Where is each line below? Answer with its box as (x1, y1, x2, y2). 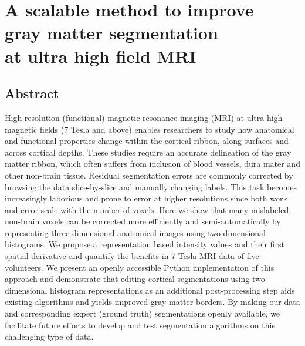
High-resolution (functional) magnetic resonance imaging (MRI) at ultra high (5, 111, 283, 123)
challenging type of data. (5, 330, 94, 342)
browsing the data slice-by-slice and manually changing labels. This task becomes (5, 180, 297, 193)
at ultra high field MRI (5, 43, 196, 68)
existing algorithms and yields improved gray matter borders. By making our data (5, 295, 300, 308)
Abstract (5, 84, 59, 102)
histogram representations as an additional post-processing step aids (50, 284, 295, 296)
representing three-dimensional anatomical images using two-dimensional (5, 226, 266, 238)
